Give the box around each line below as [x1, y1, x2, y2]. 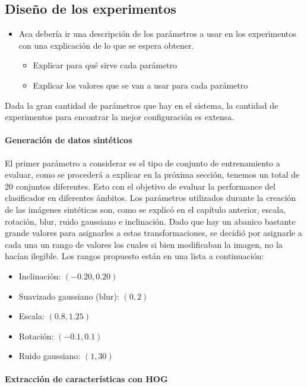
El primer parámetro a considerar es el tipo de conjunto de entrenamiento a [5, 156, 280, 169]
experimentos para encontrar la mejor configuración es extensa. [5, 111, 235, 123]
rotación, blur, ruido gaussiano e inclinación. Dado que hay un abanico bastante [5, 215, 296, 227]
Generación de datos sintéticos [5, 134, 132, 146]
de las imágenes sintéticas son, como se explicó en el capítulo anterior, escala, [5, 203, 286, 215]
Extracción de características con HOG [5, 373, 168, 385]
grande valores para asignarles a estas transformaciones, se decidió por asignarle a [5, 226, 302, 239]
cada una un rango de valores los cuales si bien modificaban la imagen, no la [5, 238, 283, 250]
